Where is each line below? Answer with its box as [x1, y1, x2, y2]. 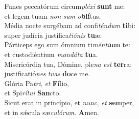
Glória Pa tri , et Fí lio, [4, 78, 69, 88]
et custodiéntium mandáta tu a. [4, 49, 98, 59]
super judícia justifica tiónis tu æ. [4, 30, 102, 40]
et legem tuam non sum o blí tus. [4, 10, 101, 21]
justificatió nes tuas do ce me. [4, 68, 90, 79]
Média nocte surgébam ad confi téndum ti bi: [4, 20, 136, 30]
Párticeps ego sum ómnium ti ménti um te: [4, 39, 130, 50]
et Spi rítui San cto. [4, 88, 61, 98]
